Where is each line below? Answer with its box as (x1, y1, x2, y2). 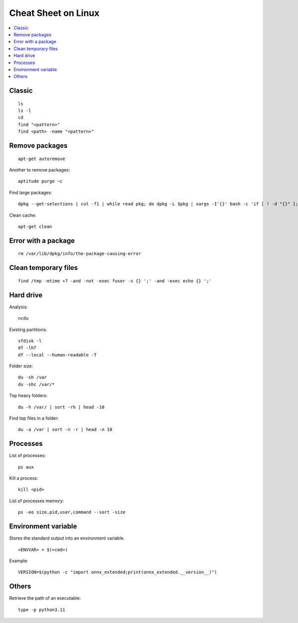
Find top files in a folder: (9, 415, 59, 421)
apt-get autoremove (18, 156, 66, 162)
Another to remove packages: (9, 167, 70, 173)
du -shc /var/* (18, 381, 55, 387)
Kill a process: (9, 475, 38, 481)
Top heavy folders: (9, 393, 48, 399)
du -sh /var (18, 374, 47, 380)
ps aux (18, 464, 34, 470)
